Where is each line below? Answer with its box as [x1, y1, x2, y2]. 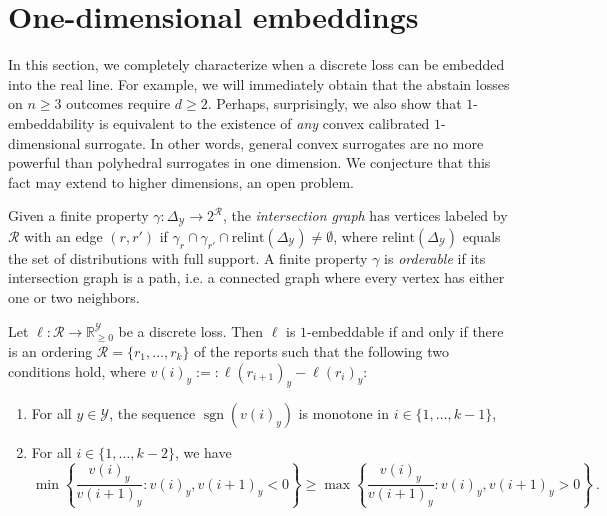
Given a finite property [8, 205, 149, 226]
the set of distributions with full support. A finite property [8, 247, 368, 268]
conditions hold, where [8, 360, 146, 381]
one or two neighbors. [8, 286, 140, 307]
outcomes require [66, 93, 171, 114]
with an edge [24, 225, 103, 246]
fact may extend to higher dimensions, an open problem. [8, 171, 354, 192]
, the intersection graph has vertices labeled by [222, 205, 508, 226]
